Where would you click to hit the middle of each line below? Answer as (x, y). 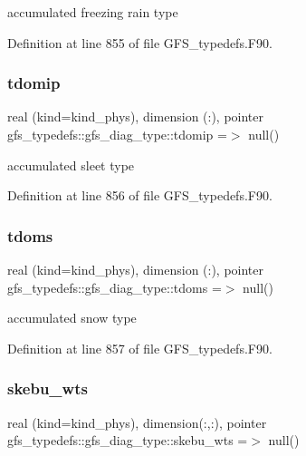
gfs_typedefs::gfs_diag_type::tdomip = (117, 134)
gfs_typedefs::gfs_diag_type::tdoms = (115, 287)
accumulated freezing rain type (93, 12)
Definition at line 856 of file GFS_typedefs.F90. (140, 195)
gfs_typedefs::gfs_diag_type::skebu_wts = (128, 440)
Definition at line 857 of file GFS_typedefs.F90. (140, 348)
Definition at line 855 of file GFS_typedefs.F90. (140, 42)
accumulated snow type (72, 318)
